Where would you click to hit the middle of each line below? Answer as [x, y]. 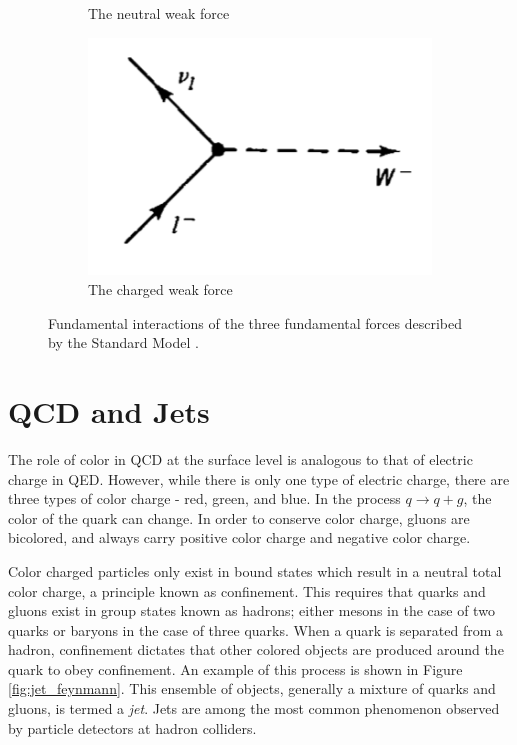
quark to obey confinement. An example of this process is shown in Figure [235, 668]
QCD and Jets [109, 411]
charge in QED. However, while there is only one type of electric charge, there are [259, 478]
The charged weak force [160, 289]
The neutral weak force [159, 13]
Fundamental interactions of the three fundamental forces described [255, 322]
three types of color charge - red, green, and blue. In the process [204, 498]
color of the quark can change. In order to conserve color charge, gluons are [239, 517]
